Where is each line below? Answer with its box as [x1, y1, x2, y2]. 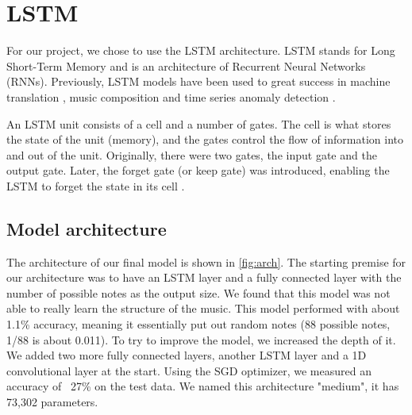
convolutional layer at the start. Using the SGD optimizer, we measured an [6, 362, 372, 378]
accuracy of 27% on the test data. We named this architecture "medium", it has [6, 378, 399, 394]
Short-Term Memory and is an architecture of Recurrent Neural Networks [6, 57, 366, 74]
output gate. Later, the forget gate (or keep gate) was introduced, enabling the [6, 162, 390, 179]
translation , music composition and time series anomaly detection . [6, 88, 336, 105]
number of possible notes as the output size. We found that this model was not [6, 284, 391, 301]
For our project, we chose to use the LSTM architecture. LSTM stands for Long [6, 42, 395, 59]
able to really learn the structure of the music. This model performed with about [6, 300, 400, 317]
